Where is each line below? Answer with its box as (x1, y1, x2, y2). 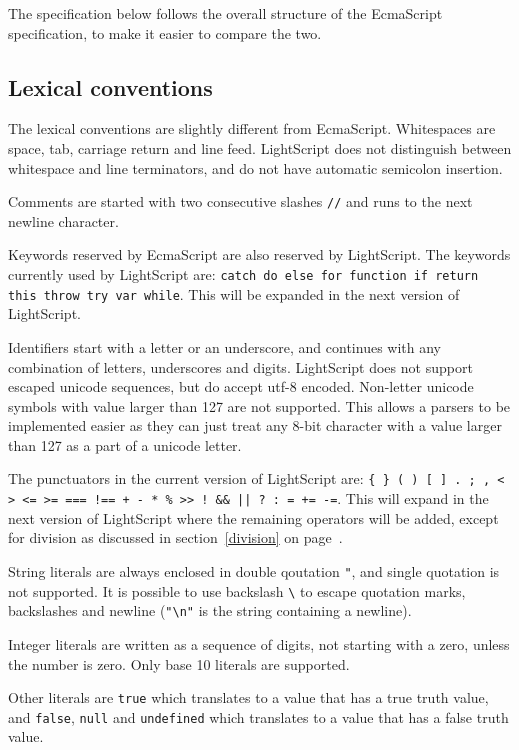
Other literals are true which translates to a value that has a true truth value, (8, 687, 489, 708)
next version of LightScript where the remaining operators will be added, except (8, 507, 499, 528)
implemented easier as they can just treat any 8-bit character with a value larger (8, 415, 502, 436)
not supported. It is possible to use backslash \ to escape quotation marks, (8, 580, 466, 601)
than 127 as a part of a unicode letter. (8, 434, 242, 455)
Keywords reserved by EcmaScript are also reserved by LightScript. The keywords (8, 244, 511, 265)
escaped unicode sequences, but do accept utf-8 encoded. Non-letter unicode (8, 376, 474, 397)
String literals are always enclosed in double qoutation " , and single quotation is (8, 560, 500, 581)
